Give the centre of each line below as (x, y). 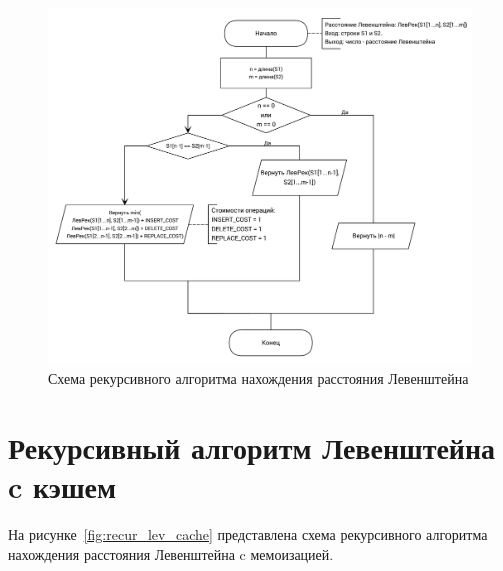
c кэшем (62, 486)
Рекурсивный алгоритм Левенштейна (252, 446)
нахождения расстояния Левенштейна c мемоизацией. (171, 553)
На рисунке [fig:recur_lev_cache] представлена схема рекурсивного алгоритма (248, 534)
